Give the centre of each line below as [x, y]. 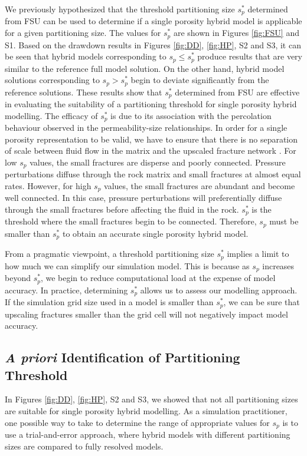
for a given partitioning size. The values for [83, 33]
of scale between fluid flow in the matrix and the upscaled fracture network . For [151, 151]
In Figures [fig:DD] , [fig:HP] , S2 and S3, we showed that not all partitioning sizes [151, 399]
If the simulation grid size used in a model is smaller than [109, 302]
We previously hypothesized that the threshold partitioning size [120, 9]
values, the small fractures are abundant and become [200, 185]
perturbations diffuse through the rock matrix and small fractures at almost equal [153, 174]
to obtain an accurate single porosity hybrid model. [155, 233]
